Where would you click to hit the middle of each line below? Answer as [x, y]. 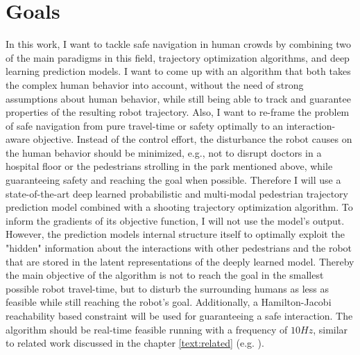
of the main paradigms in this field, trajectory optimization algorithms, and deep [178, 57]
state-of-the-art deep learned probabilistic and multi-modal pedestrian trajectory [177, 193]
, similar [331, 329]
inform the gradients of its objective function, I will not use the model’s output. [175, 220]
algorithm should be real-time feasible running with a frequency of [147, 329]
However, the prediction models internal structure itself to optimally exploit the [175, 234]
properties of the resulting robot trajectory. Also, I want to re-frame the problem [178, 112]
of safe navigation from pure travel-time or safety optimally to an [145, 125]
